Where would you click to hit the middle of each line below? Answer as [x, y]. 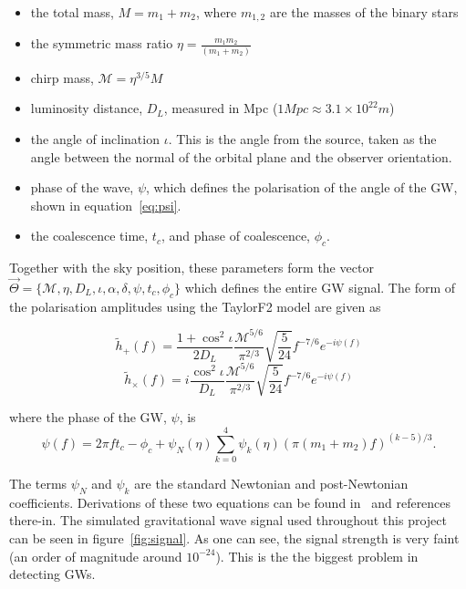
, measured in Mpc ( [221, 108]
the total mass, [72, 12]
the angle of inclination [95, 138]
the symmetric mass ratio [102, 43]
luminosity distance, [87, 108]
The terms [38, 484]
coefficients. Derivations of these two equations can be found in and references [230, 502]
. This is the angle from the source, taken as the [302, 138]
